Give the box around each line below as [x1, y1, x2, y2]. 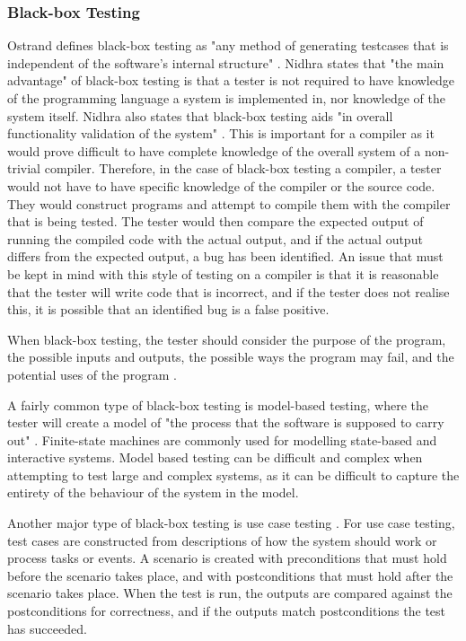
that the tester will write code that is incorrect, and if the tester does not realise [7, 282, 450, 301]
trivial [7, 159, 41, 178]
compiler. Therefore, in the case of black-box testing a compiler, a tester [44, 159, 442, 178]
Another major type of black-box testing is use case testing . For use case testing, [7, 514, 455, 532]
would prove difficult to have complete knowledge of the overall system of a [7, 141, 421, 160]
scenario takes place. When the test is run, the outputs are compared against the [7, 584, 453, 602]
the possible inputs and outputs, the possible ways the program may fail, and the [7, 347, 454, 366]
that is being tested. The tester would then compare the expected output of [7, 212, 424, 231]
